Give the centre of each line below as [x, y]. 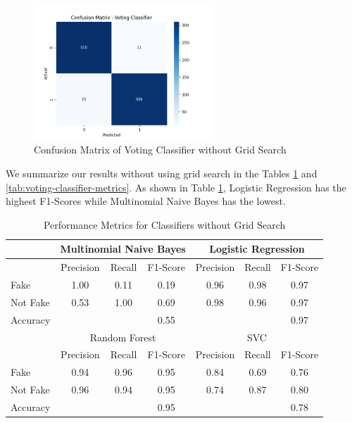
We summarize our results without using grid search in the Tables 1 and [162, 173]
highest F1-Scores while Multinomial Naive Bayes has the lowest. [146, 201]
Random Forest [123, 337]
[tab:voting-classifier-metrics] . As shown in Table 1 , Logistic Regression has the [176, 187]
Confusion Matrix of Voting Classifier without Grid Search [160, 150]
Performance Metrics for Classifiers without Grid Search [164, 224]
